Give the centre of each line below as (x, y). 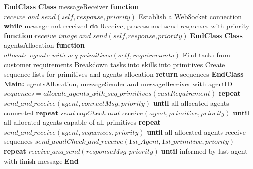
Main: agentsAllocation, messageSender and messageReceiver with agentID (118, 83)
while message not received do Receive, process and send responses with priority (127, 26)
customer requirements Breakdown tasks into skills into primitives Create (115, 64)
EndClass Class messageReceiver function (72, 6)
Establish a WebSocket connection (190, 16)
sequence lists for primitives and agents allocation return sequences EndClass (124, 74)
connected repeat (31, 112)
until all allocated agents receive (196, 131)
